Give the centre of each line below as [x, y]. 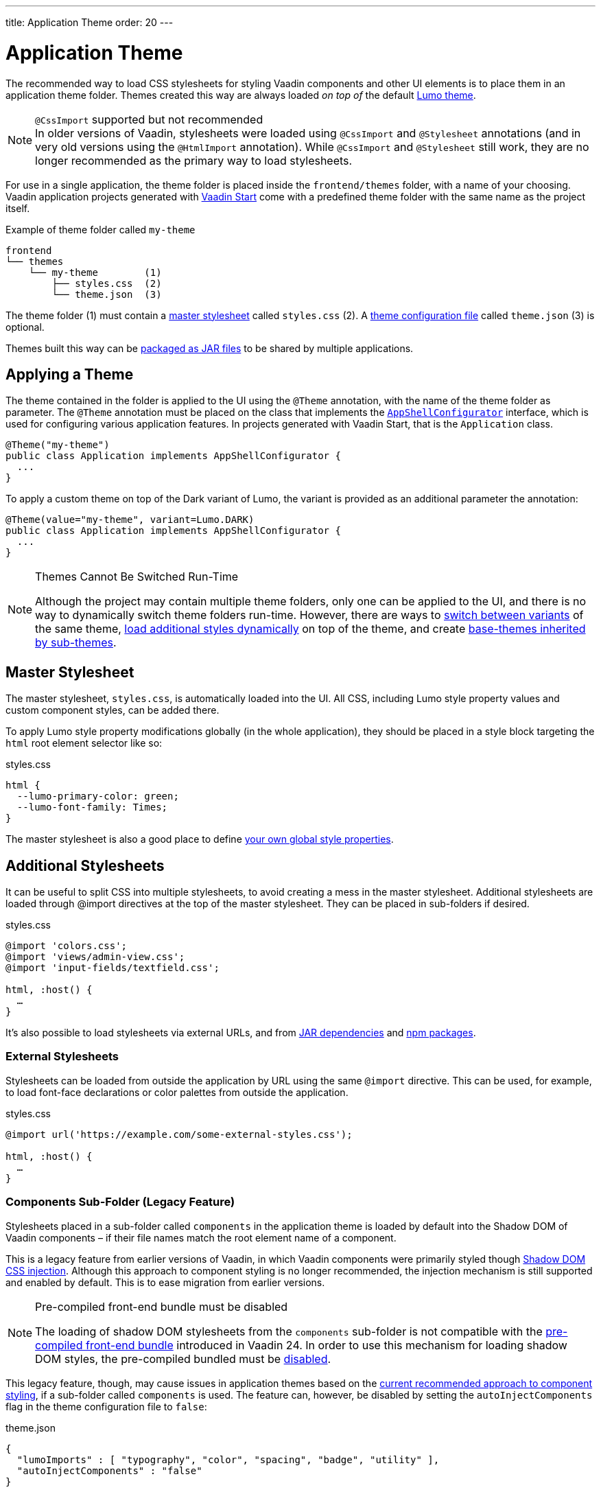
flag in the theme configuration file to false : [106, 1406]
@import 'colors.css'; [67, 946]
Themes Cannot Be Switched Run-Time [137, 577]
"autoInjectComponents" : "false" [109, 1470]
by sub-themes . [76, 643]
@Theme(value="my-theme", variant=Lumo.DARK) [130, 520]
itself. [18, 208]
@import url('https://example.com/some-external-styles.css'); [179, 1134]
